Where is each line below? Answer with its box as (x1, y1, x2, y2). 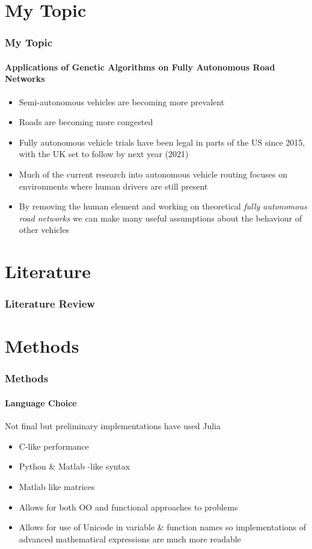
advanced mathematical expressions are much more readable (19, 532, 241, 545)
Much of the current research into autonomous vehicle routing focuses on (19, 167, 287, 180)
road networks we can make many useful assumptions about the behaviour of (19, 211, 302, 224)
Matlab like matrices (19, 480, 95, 492)
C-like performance (19, 439, 89, 452)
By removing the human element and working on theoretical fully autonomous (19, 200, 307, 212)
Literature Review (5, 296, 95, 311)
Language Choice (5, 396, 77, 409)
